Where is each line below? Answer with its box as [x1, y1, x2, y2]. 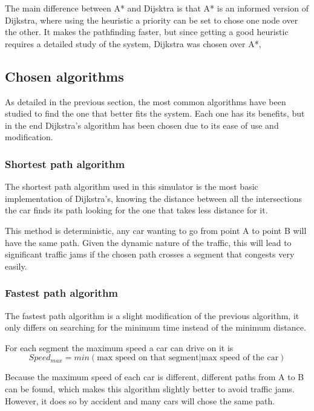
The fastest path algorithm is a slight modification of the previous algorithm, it [5, 309, 299, 322]
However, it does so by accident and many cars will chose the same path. [5, 394, 275, 407]
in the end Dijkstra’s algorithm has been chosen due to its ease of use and [5, 118, 279, 131]
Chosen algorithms [5, 66, 124, 85]
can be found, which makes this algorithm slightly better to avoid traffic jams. [5, 382, 295, 395]
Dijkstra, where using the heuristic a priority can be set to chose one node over [5, 13, 298, 26]
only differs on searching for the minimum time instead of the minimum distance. [5, 321, 306, 334]
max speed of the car [201, 354, 279, 363]
